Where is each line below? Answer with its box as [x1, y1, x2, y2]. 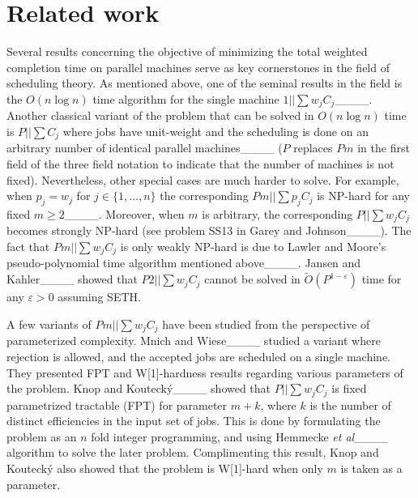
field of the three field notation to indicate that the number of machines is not [6, 155, 395, 172]
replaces [293, 139, 333, 156]
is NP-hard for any [317, 187, 410, 204]
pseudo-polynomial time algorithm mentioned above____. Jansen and [6, 254, 361, 271]
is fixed [331, 380, 367, 397]
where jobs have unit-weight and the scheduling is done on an [62, 122, 369, 139]
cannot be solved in [204, 270, 301, 287]
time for [361, 270, 402, 287]
